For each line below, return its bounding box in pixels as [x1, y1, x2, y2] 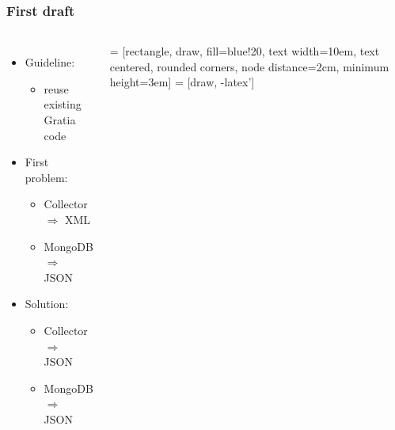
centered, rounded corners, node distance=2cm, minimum [109, 58, 389, 74]
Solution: [25, 295, 69, 312]
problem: [25, 169, 68, 185]
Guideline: [25, 54, 75, 70]
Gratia [44, 112, 76, 127]
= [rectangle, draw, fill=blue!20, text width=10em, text [109, 43, 380, 59]
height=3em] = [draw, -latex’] [109, 74, 255, 90]
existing [44, 96, 82, 112]
